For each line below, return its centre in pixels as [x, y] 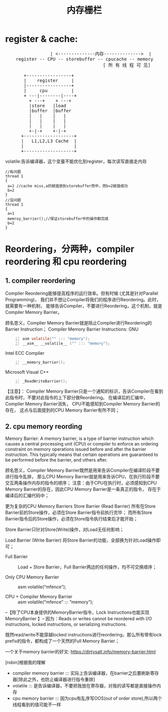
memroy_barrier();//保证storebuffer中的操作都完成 [58, 219]
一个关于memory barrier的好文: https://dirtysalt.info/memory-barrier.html [80, 652]
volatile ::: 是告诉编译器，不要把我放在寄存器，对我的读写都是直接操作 [85, 686]
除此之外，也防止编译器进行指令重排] [57, 679]
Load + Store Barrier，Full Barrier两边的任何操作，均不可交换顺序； [87, 567]
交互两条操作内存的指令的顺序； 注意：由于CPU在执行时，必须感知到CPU [81, 483]
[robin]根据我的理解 [25, 663]
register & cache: [42, 39]
